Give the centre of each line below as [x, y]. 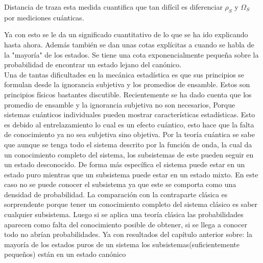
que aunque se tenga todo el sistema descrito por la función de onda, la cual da [128, 144]
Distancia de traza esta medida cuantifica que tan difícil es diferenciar [113, 7]
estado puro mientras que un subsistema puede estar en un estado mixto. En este [131, 174]
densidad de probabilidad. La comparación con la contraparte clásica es [116, 194]
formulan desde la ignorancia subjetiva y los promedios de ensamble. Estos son [127, 84]
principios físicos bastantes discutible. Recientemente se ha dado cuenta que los [128, 94]
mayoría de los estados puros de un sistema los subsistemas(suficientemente [122, 244]
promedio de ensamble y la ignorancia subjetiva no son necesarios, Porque [120, 104]
